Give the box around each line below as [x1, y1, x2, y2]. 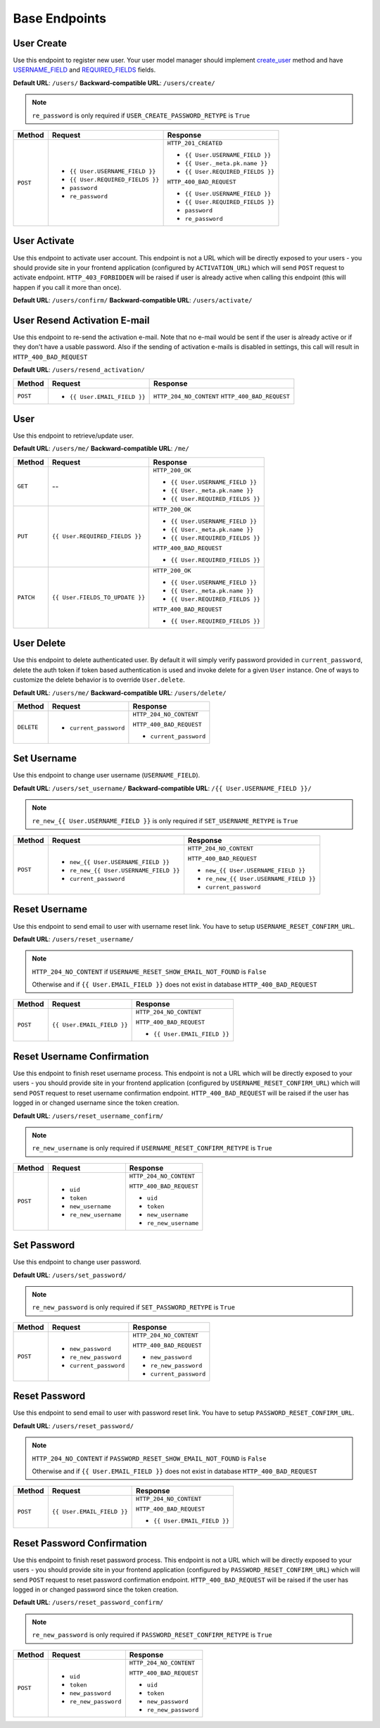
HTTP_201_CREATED [167, 139, 223, 147]
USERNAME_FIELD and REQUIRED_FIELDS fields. [13, 65, 156, 74]
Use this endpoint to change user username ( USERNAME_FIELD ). [13, 771, 201, 780]
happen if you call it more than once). [13, 283, 122, 291]
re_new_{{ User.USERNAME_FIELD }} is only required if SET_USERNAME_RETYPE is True [32, 816, 298, 825]
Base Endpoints [13, 11, 107, 26]
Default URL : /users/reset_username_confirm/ [13, 1112, 164, 1120]
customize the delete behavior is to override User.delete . [13, 675, 186, 684]
